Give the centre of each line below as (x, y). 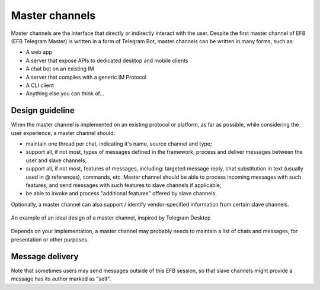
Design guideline (43, 110)
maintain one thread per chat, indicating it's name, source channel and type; (119, 144)
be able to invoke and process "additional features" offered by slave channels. (121, 194)
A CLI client (40, 85)
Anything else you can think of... (65, 94)
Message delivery (45, 257)
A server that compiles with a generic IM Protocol (86, 77)
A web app (39, 52)
